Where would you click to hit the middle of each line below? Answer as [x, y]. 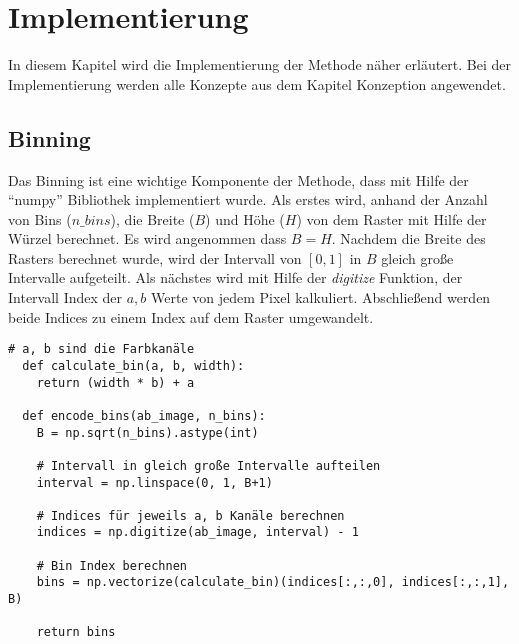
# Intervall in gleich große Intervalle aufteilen [208, 465]
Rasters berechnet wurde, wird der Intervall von [155, 257]
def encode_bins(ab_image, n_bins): [144, 415]
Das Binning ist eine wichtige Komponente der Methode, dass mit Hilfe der [238, 179]
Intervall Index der [65, 297]
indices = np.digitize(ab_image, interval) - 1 [197, 532]
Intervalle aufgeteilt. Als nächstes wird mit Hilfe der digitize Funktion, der [235, 277]
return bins [76, 632]
